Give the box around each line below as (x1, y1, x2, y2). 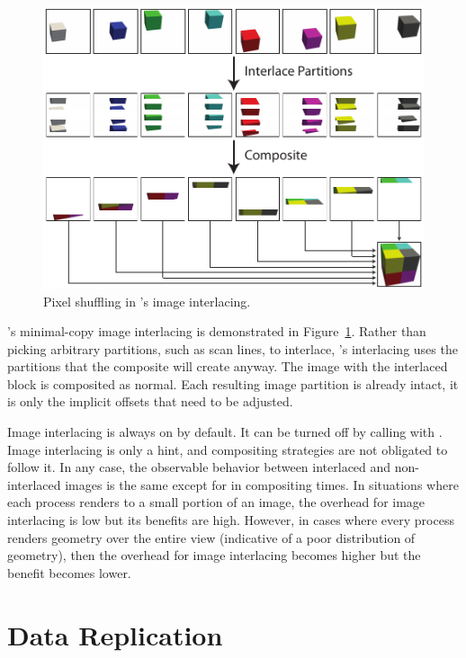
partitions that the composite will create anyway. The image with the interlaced (7, 357, 448, 376)
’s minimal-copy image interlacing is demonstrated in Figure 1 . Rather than (7, 322, 426, 341)
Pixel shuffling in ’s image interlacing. (43, 291, 251, 310)
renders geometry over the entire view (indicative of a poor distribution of (7, 528, 416, 547)
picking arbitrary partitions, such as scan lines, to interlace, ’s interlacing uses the (7, 339, 458, 358)
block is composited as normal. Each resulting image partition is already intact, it (7, 374, 459, 393)
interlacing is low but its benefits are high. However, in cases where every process (7, 511, 454, 529)
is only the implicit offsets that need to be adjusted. (7, 392, 293, 411)
